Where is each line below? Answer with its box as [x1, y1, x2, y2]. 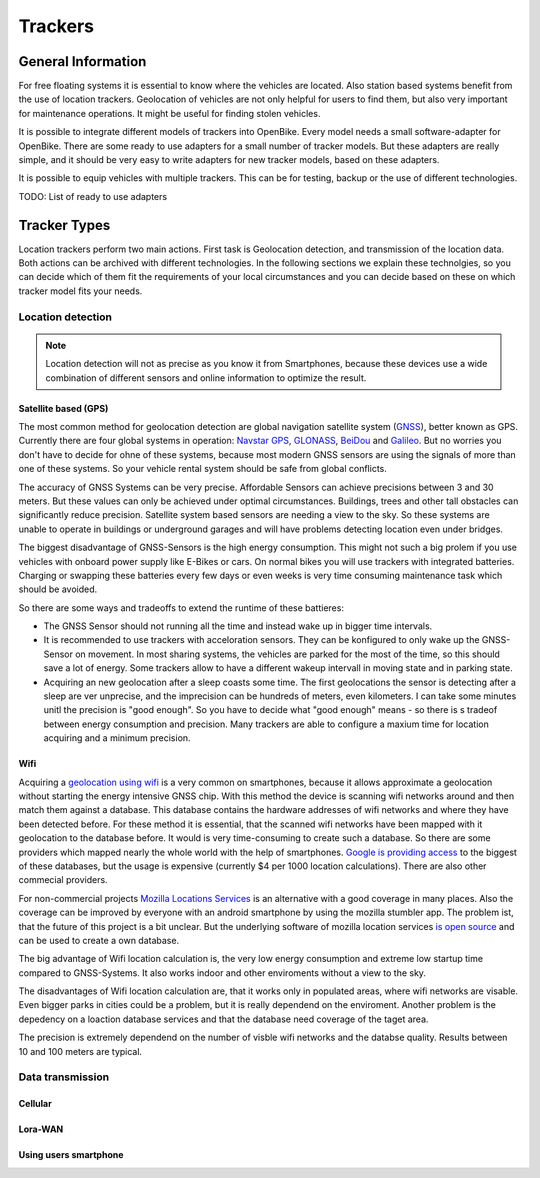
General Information [18, 53, 147, 70]
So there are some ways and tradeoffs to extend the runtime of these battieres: [18, 601, 345, 614]
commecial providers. [18, 874, 109, 886]
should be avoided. [18, 583, 98, 595]
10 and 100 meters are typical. [18, 1045, 143, 1057]
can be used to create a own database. [18, 934, 180, 946]
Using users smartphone [18, 1149, 124, 1161]
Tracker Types [18, 216, 111, 234]
